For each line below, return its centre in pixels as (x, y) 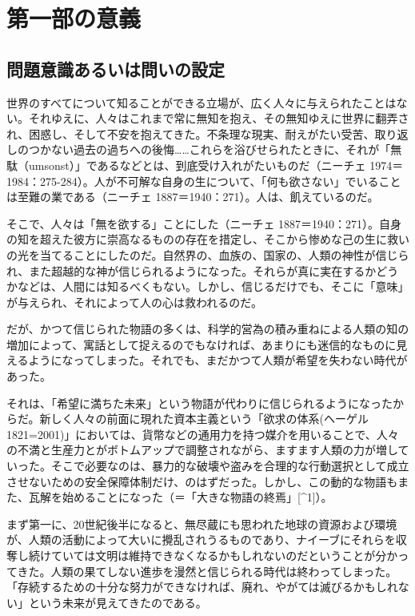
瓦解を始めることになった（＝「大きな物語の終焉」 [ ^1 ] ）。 (180, 497)
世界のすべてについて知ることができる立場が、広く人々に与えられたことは (202, 102)
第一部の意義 (74, 18)
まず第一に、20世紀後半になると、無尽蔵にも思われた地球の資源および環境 (202, 523)
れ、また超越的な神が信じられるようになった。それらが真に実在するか (192, 270)
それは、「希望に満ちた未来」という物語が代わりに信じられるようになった (200, 403)
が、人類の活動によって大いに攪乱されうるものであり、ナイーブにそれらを (201, 540)
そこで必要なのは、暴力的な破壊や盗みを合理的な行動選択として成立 (230, 466)
